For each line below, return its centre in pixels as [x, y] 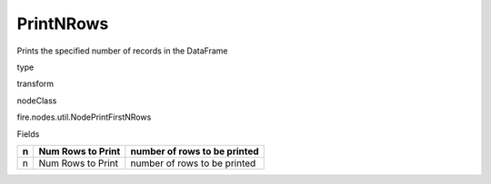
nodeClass [37, 101]
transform [35, 84]
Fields [28, 134]
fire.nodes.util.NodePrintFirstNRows [84, 117]
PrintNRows [63, 24]
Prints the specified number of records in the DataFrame [122, 51]
